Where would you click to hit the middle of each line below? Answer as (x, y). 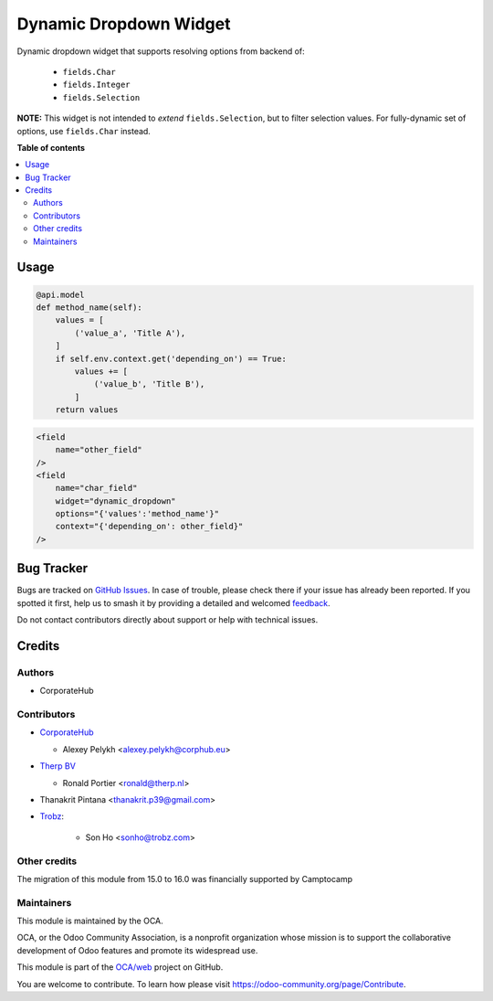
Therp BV (58, 766)
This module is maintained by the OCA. (90, 921)
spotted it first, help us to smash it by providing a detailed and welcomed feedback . (173, 602)
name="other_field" (99, 450)
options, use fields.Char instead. (84, 131)
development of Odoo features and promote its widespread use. (137, 950)
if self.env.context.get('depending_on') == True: (171, 358)
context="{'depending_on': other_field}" (149, 527)
